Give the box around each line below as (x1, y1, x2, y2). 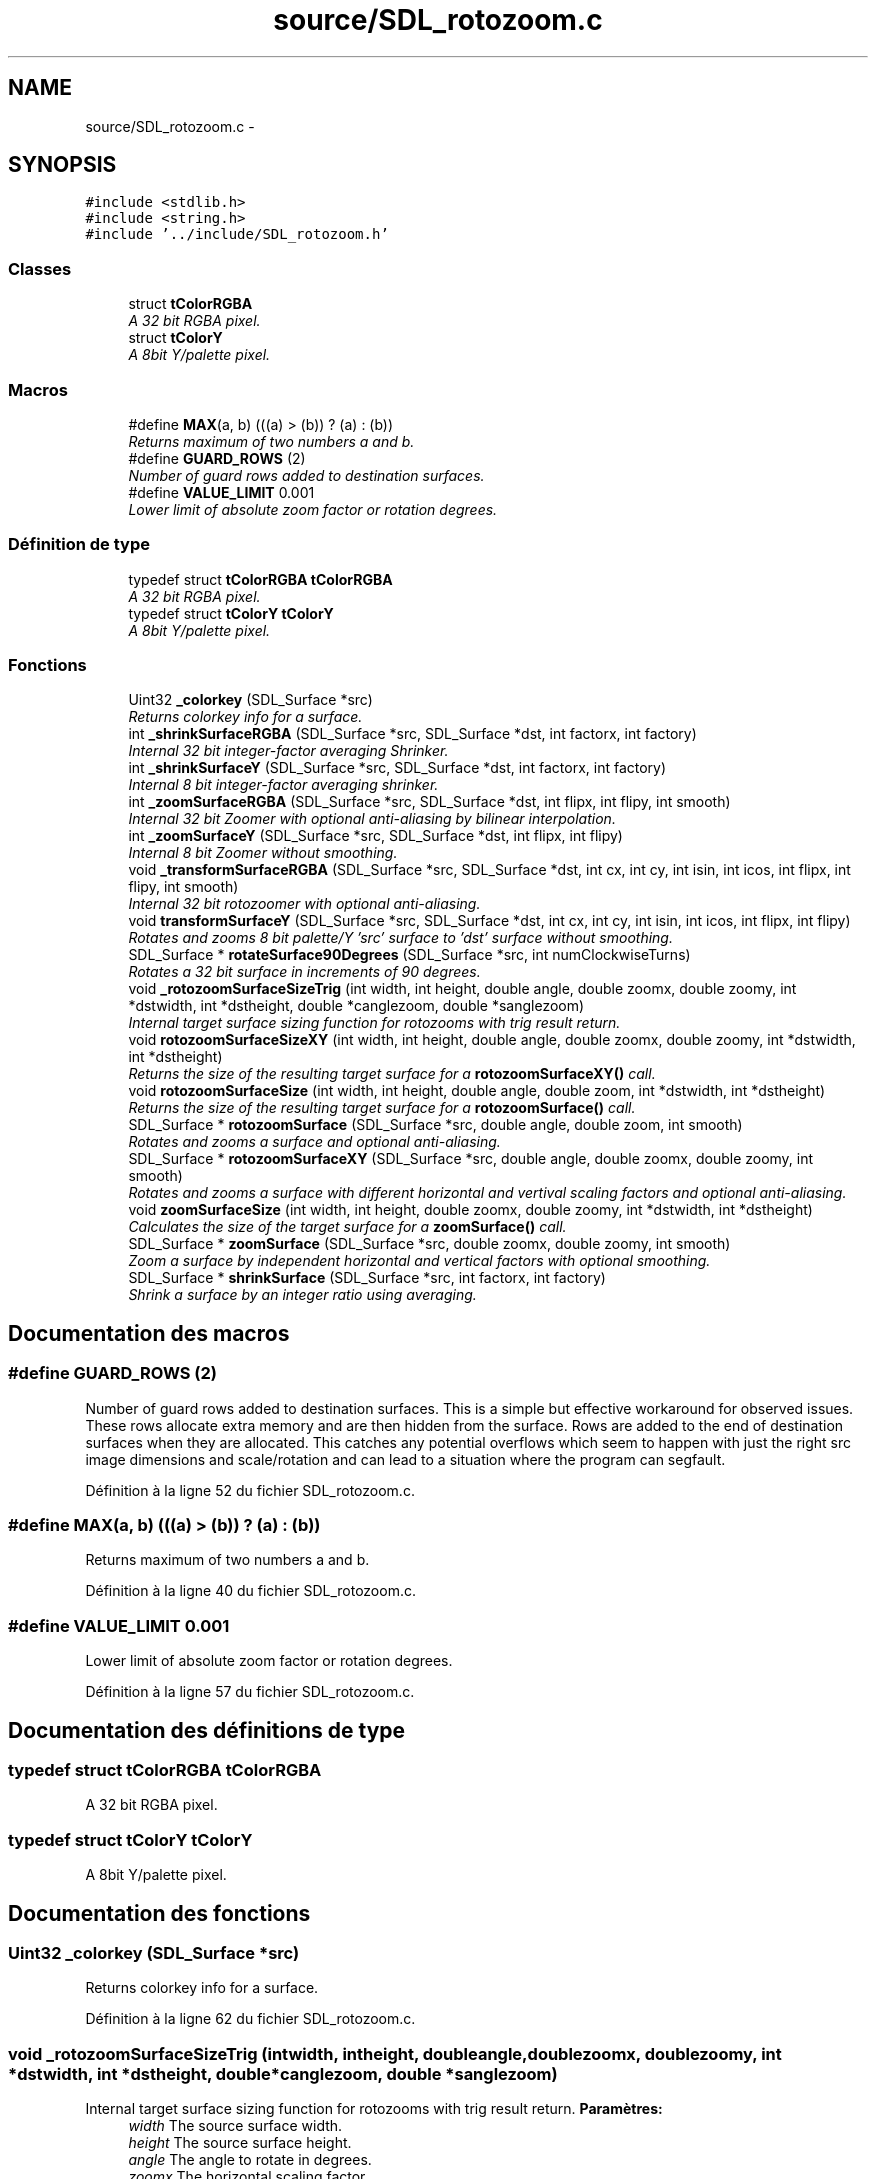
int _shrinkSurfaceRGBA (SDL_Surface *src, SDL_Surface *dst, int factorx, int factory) (128, 725, 697, 743)
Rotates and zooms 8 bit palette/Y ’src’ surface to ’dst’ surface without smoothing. (128, 929, 673, 947)
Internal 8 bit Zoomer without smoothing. (128, 844, 398, 862)
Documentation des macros (8, 1320, 290, 1346)
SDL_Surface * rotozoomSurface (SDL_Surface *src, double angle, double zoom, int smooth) (128, 1116, 743, 1134)
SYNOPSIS (8, 152, 117, 178)
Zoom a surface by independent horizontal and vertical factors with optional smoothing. (128, 1252, 711, 1270)
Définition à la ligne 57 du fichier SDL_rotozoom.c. (85, 1683, 415, 1701)
